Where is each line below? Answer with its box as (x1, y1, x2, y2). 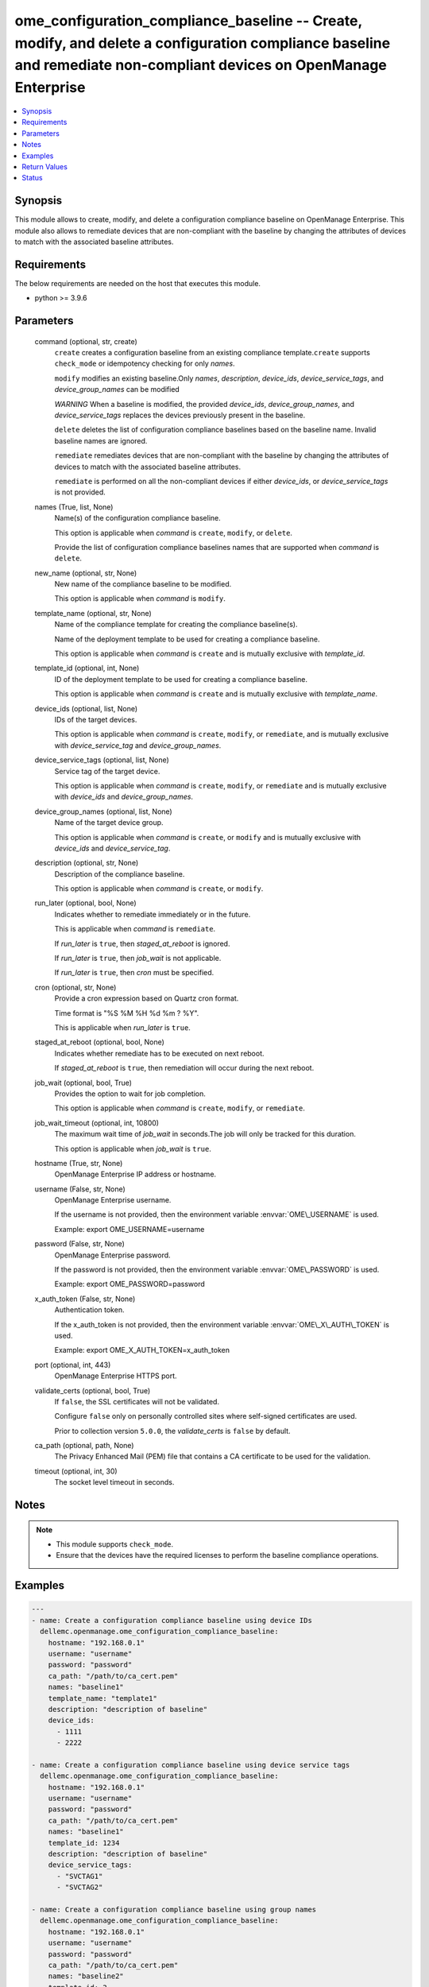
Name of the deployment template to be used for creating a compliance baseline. (54, 634, 320, 644)
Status (21, 173, 43, 183)
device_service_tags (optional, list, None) (34, 755, 170, 765)
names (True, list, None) (34, 502, 114, 512)
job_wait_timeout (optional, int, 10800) (34, 1117, 159, 1128)
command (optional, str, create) (34, 336, 138, 346)
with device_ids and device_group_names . (54, 792, 194, 802)
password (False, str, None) (34, 1239, 125, 1249)
